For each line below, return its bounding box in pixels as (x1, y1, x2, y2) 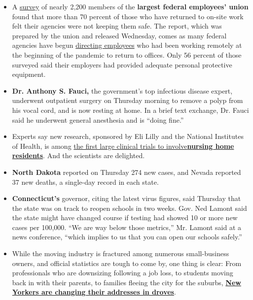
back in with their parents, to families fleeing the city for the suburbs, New (12, 277, 241, 287)
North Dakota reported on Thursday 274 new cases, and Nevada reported (12, 167, 241, 177)
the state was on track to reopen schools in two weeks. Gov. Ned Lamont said (12, 202, 247, 213)
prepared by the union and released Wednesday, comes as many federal (12, 30, 227, 40)
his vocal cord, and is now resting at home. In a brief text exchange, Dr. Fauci (12, 104, 249, 115)
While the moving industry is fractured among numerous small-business (12, 248, 229, 259)
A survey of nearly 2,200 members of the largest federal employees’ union (12, 1, 249, 11)
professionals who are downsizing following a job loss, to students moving (12, 267, 233, 278)
